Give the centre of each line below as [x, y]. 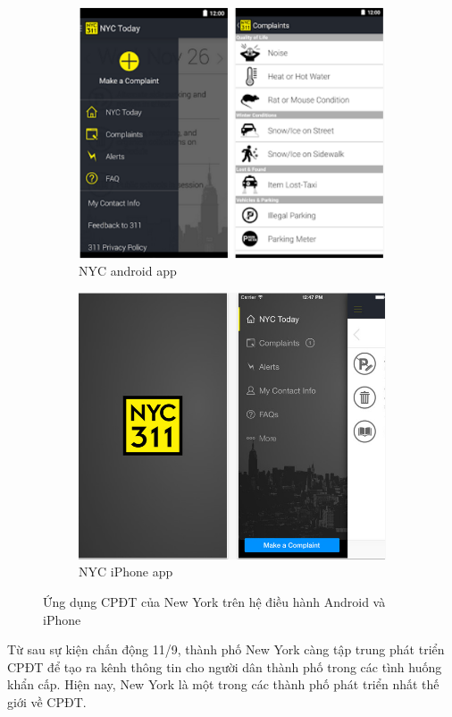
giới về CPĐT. [47, 701]
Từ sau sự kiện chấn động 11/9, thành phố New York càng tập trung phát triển [226, 649]
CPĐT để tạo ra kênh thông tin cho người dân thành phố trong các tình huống [225, 666]
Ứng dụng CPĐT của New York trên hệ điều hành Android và [214, 601]
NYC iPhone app [126, 572]
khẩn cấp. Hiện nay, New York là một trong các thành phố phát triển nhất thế [223, 684]
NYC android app [128, 271]
